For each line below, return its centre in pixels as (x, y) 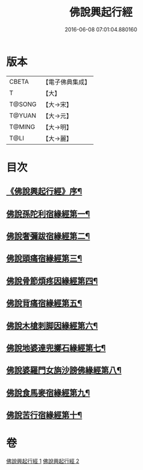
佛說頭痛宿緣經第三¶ (44, 259)
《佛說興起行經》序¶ (44, 191)
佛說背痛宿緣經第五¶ (44, 303)
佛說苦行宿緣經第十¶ (44, 415)
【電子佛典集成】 (67, 82)
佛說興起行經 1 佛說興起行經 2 (43, 461)
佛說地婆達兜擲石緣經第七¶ (56, 348)
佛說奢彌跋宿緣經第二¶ (48, 237)
